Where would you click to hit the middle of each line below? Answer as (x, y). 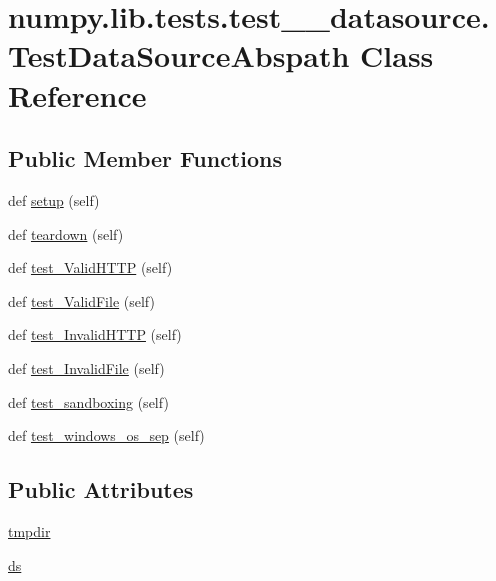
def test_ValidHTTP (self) (90, 267)
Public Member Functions (145, 158)
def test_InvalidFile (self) (86, 367)
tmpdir (29, 530)
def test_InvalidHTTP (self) (95, 334)
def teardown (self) (66, 233)
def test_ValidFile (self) (81, 300)
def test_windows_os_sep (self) (106, 435)
